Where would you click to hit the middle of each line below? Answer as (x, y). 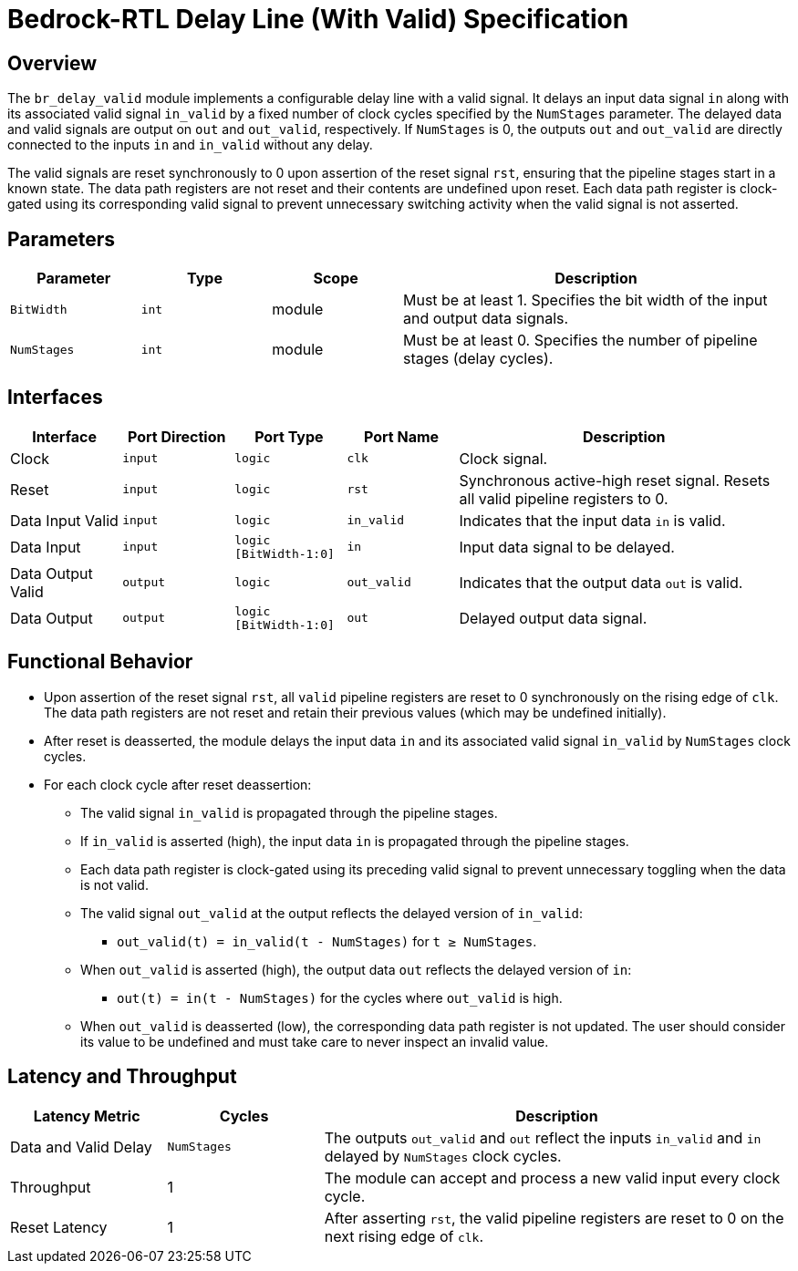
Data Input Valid (64, 520)
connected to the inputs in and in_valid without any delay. (190, 145)
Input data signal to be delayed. (567, 547)
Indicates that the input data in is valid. (592, 520)
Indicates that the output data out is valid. (601, 582)
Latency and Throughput (122, 1077)
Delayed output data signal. (553, 618)
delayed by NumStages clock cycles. (443, 1156)
